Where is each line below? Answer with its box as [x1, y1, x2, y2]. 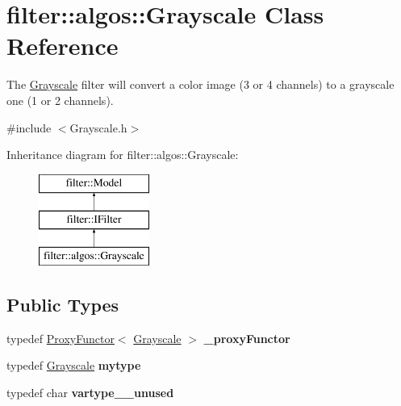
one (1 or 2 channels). [6, 91, 114, 108]
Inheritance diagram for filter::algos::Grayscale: [6, 146, 239, 163]
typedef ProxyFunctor [6, 329, 115, 346]
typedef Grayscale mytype [6, 357, 141, 374]
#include [6, 119, 52, 136]
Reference [6, 29, 119, 62]
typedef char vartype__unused [6, 384, 174, 401]
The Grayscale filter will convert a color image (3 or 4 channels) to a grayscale [6, 76, 395, 93]
